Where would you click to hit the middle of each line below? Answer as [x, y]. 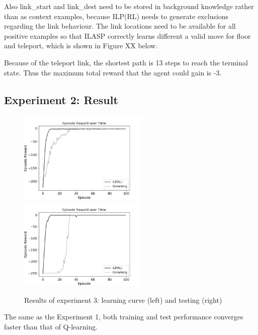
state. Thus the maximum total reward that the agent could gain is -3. [113, 72]
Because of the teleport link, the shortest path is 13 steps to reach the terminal [126, 62]
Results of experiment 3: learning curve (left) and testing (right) [123, 300]
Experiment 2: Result [61, 99]
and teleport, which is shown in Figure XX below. [81, 46]
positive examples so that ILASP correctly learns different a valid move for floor [127, 35]
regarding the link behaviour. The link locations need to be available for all [120, 26]
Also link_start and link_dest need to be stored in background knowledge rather [129, 6]
